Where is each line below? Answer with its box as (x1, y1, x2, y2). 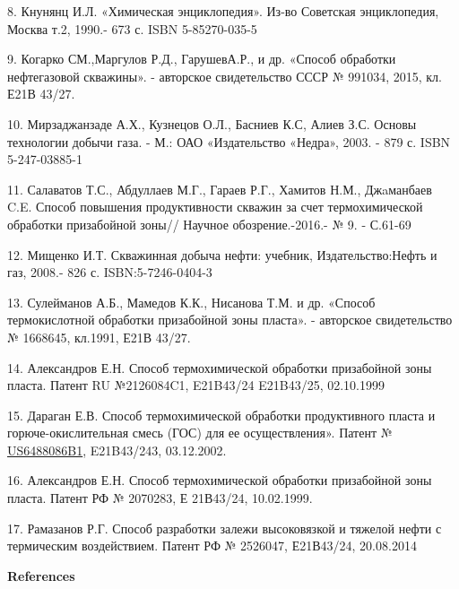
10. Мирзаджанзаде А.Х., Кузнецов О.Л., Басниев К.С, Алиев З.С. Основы (7, 114, 417, 133)
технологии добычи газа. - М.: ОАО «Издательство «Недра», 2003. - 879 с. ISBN (7, 132, 451, 151)
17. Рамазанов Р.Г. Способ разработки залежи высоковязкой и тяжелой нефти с (7, 518, 442, 537)
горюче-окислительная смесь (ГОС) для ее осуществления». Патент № (7, 423, 393, 442)
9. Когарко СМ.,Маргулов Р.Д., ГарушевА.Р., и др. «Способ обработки (7, 49, 396, 68)
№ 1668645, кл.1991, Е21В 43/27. (7, 327, 191, 346)
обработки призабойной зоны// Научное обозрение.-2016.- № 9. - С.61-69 (7, 214, 411, 233)
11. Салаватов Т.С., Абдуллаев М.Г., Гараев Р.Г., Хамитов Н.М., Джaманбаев (7, 179, 432, 198)
